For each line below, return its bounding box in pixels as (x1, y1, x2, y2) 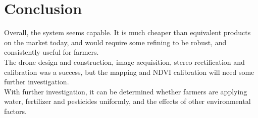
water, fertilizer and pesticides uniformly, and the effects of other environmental (4, 96, 251, 106)
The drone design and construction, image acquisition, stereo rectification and (4, 56, 245, 67)
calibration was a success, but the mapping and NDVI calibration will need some (4, 66, 254, 77)
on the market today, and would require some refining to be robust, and (4, 37, 227, 47)
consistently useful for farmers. (4, 47, 99, 57)
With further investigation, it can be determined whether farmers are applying (4, 86, 247, 96)
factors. (4, 105, 27, 116)
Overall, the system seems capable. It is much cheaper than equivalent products (4, 27, 251, 38)
